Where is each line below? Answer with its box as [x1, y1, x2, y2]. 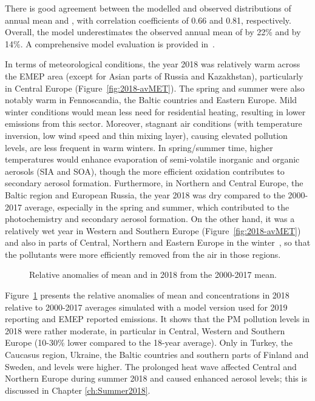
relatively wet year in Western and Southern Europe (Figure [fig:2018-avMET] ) [5, 224, 301, 237]
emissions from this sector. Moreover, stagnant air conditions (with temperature [5, 117, 302, 130]
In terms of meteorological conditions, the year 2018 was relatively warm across [5, 58, 300, 70]
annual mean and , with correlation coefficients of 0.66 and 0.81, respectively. [5, 13, 291, 26]
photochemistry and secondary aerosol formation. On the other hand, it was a [5, 212, 295, 225]
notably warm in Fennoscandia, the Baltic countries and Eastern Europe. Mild [5, 93, 297, 106]
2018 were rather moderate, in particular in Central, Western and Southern [5, 324, 285, 337]
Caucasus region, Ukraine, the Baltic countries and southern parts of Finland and [5, 348, 309, 361]
